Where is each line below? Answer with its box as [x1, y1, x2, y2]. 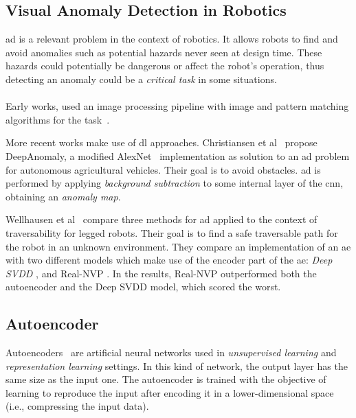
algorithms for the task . [5, 112, 110, 126]
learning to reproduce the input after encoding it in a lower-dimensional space [5, 385, 334, 399]
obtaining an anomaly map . [5, 189, 121, 203]
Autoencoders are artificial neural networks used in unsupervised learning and [5, 345, 337, 360]
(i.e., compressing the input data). [5, 399, 149, 413]
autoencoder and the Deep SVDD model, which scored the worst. [5, 279, 281, 294]
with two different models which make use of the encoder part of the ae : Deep [5, 253, 333, 267]
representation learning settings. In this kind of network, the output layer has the [5, 358, 348, 373]
